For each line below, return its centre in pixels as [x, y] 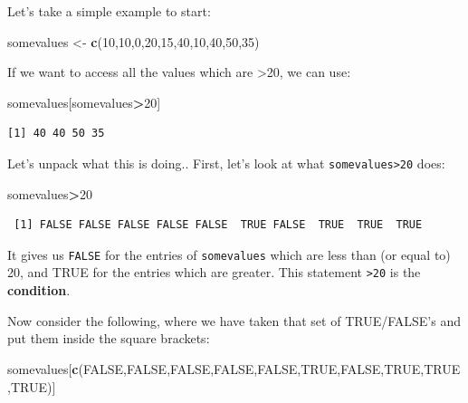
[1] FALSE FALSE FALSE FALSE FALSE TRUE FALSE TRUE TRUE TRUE [218, 225]
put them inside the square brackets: [109, 338]
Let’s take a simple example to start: [109, 11]
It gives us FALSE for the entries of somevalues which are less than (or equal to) [229, 254]
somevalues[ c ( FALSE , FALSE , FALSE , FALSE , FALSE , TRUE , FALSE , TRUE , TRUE [234, 368]
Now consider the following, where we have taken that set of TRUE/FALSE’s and [234, 320]
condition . [39, 290]
